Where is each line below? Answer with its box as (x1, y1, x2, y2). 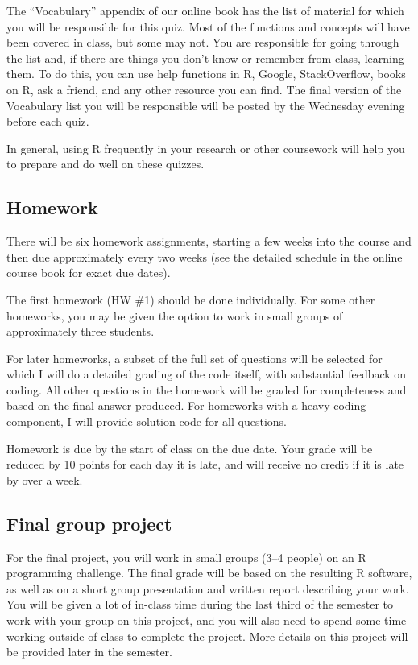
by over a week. (6, 471, 83, 488)
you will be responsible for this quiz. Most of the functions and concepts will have (6, 18, 410, 35)
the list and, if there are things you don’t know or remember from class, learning (6, 49, 404, 66)
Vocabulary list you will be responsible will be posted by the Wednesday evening (6, 97, 405, 114)
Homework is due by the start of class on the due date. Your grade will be (6, 440, 373, 456)
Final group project (6, 510, 172, 535)
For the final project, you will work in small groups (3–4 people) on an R (6, 548, 366, 565)
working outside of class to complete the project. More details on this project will (6, 627, 408, 644)
